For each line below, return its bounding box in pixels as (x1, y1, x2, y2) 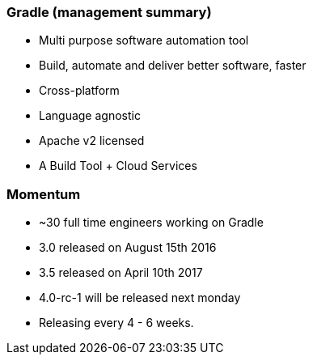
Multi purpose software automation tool (39, 33, 249, 48)
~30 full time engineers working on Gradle (39, 215, 264, 230)
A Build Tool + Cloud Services (39, 159, 197, 173)
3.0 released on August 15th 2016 (39, 240, 217, 255)
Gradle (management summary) (6, 4, 212, 20)
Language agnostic (39, 108, 141, 123)
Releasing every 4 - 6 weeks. (39, 316, 194, 330)
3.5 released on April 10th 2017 (39, 265, 203, 280)
